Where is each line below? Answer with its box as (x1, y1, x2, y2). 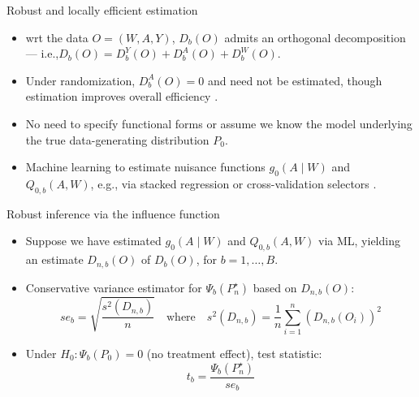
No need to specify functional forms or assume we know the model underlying (25, 114, 413, 132)
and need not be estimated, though (207, 71, 382, 88)
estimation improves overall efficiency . (25, 88, 218, 105)
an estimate (25, 251, 84, 268)
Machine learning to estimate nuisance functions (25, 158, 266, 175)
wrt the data (25, 28, 89, 45)
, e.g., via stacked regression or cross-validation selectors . (90, 175, 377, 192)
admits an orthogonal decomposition (224, 28, 406, 45)
